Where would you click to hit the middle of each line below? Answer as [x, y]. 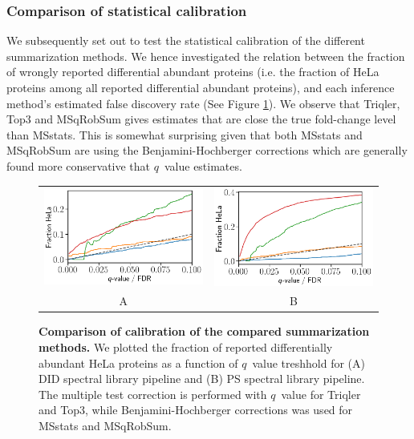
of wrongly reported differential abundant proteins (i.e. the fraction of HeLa [193, 72]
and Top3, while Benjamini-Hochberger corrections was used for [196, 410]
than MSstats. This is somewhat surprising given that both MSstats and [185, 134]
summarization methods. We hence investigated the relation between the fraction [206, 56]
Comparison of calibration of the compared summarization [204, 331]
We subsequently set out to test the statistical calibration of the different [186, 40]
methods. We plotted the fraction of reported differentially [186, 347]
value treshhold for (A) [309, 362]
